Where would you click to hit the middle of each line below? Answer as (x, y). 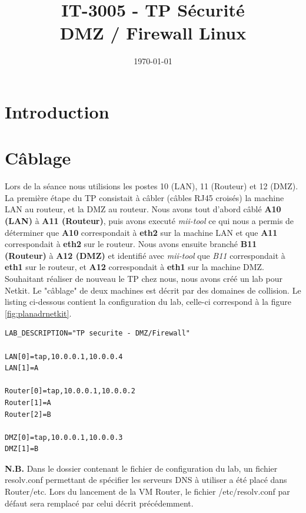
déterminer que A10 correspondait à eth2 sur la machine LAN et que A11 (141, 232)
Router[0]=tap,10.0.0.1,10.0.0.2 (70, 391)
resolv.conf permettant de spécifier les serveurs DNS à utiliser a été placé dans (146, 480)
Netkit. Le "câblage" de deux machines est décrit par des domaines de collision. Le (153, 290)
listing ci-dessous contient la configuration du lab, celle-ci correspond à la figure (148, 302)
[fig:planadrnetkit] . (38, 313)
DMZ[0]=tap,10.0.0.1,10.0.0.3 (64, 437)
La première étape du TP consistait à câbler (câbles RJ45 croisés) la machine (144, 197)
